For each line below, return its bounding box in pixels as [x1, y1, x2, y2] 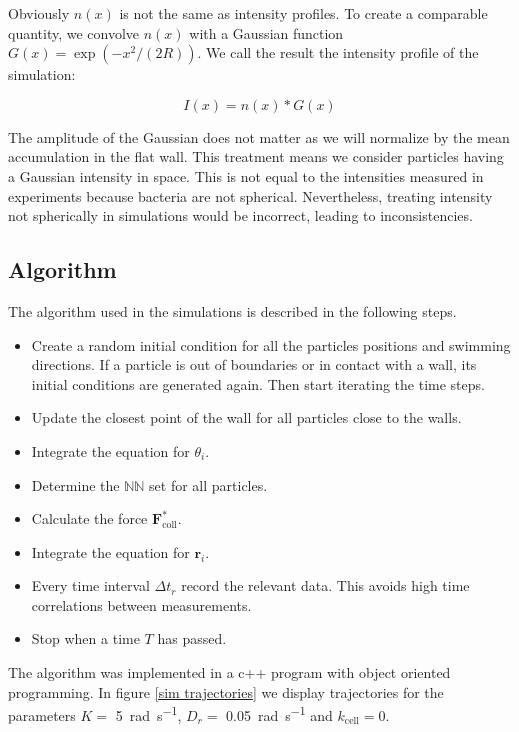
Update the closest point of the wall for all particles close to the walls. [31, 407, 462, 428]
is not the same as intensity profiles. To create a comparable [119, 3, 488, 23]
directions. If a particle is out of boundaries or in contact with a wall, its [31, 354, 477, 375]
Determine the [31, 474, 120, 495]
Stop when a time [31, 628, 140, 649]
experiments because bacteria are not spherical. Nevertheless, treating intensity [8, 185, 493, 206]
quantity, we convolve [8, 22, 140, 43]
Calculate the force [31, 508, 148, 529]
